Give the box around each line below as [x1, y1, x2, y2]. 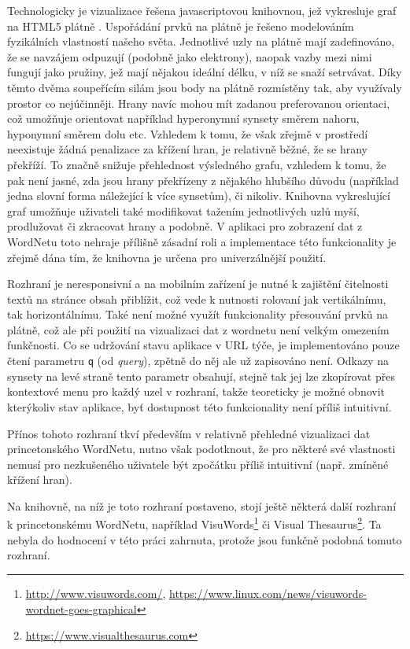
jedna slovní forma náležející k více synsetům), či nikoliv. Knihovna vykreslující [7, 187, 390, 204]
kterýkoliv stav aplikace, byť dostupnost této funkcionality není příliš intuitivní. [7, 398, 392, 415]
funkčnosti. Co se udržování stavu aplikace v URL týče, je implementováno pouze [7, 337, 400, 353]
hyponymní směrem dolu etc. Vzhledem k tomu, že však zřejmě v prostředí [7, 125, 368, 142]
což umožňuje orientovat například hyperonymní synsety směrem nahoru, [7, 110, 360, 127]
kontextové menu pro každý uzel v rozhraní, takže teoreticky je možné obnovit [7, 383, 386, 400]
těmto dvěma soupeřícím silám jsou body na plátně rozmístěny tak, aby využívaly [7, 79, 402, 95]
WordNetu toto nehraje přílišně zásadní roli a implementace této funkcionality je [7, 233, 397, 249]
